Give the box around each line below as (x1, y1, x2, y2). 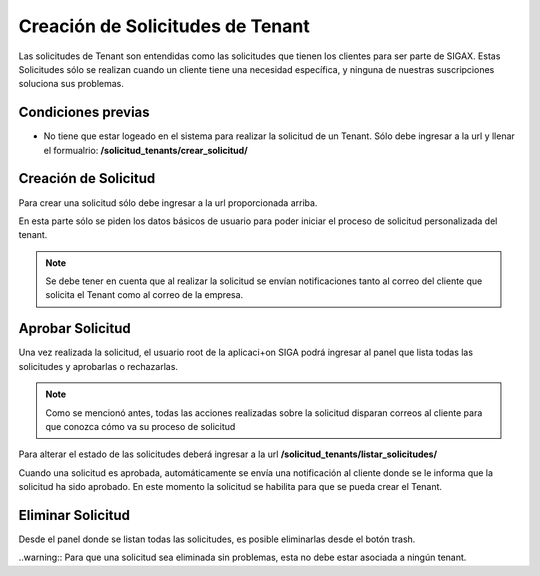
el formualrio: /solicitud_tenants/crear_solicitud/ (43, 144, 249, 156)
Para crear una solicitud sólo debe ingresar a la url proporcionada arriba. (18, 196, 318, 209)
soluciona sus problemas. (18, 78, 124, 90)
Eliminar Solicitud (18, 506, 130, 524)
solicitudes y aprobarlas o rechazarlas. (18, 360, 179, 372)
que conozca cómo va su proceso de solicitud (45, 420, 236, 432)
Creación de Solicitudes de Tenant (18, 15, 310, 37)
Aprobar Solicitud (18, 320, 132, 337)
